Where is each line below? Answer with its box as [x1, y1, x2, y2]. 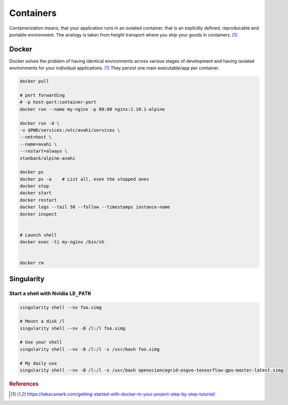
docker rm [19, 260, 44, 266]
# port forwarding [19, 92, 65, 98]
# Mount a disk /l [19, 319, 65, 324]
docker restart [19, 197, 57, 203]
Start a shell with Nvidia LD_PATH [9, 290, 91, 297]
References [9, 381, 39, 388]
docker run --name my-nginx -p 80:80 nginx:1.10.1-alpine [19, 106, 165, 112]
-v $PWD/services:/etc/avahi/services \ [19, 127, 120, 133]
